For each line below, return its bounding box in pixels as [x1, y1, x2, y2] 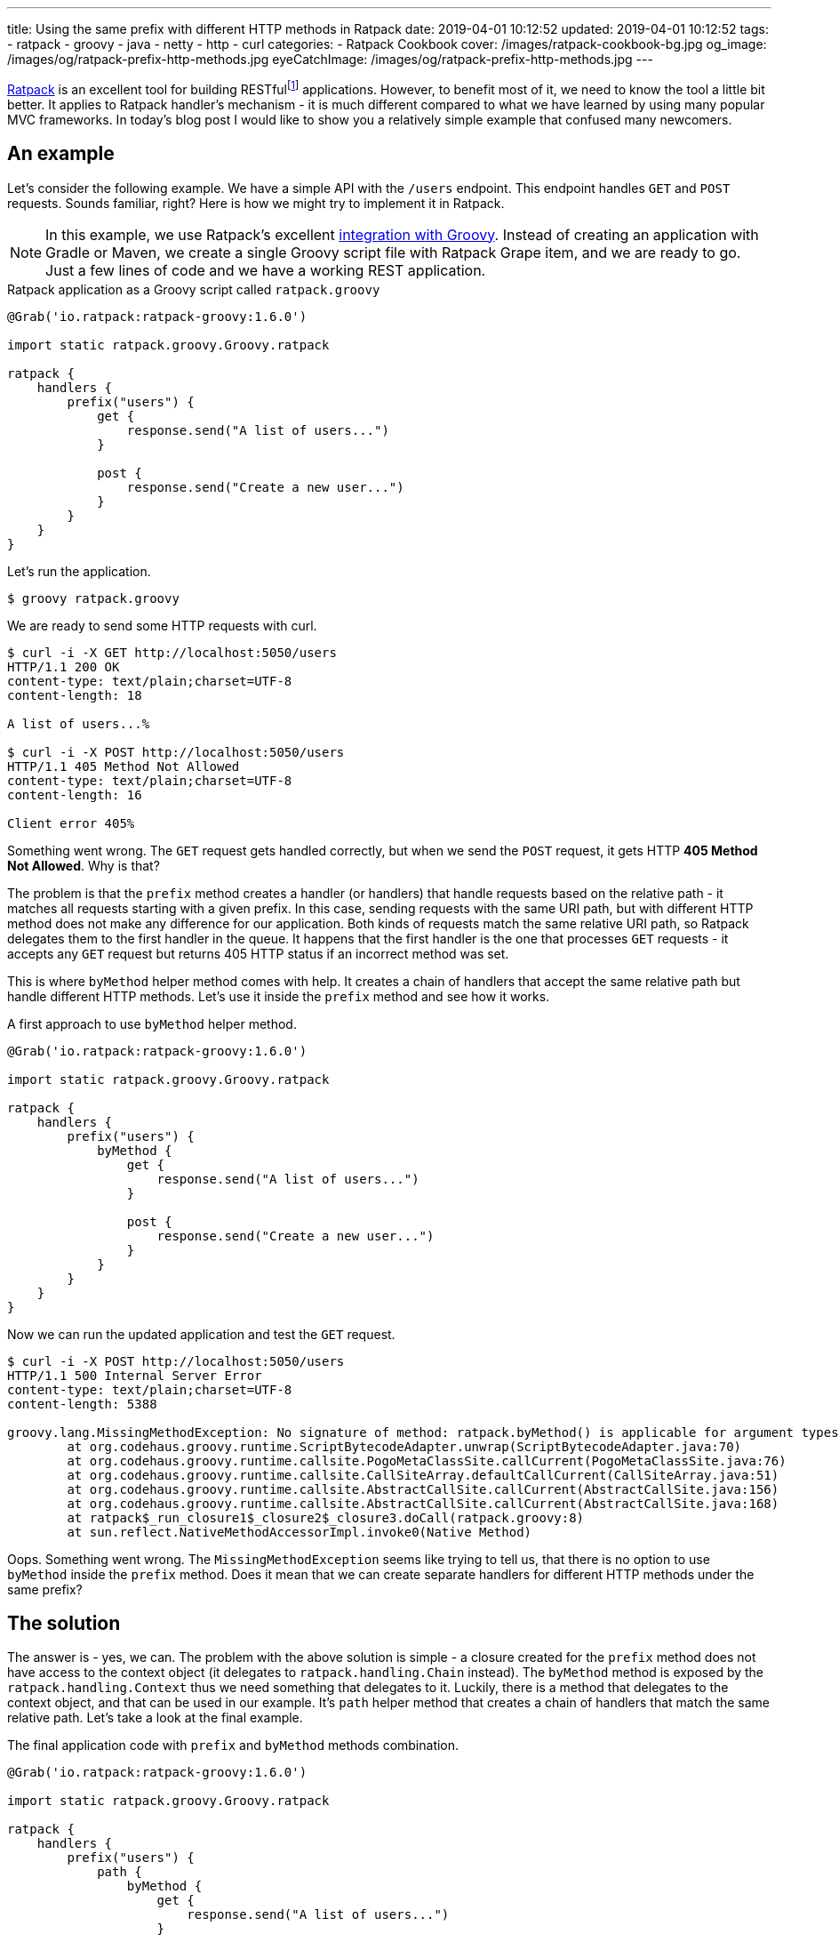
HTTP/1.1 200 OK [7, 659, 120, 674]
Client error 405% [7, 815, 135, 831]
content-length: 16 [7, 787, 142, 802]
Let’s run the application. [7, 563, 151, 579]
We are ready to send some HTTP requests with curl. [7, 617, 317, 633]
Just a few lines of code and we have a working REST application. [45, 261, 486, 279]
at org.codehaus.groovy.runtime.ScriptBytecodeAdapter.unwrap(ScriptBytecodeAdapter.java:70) [67, 1439, 742, 1454]
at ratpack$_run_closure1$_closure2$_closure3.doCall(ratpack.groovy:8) [67, 1510, 585, 1525]
